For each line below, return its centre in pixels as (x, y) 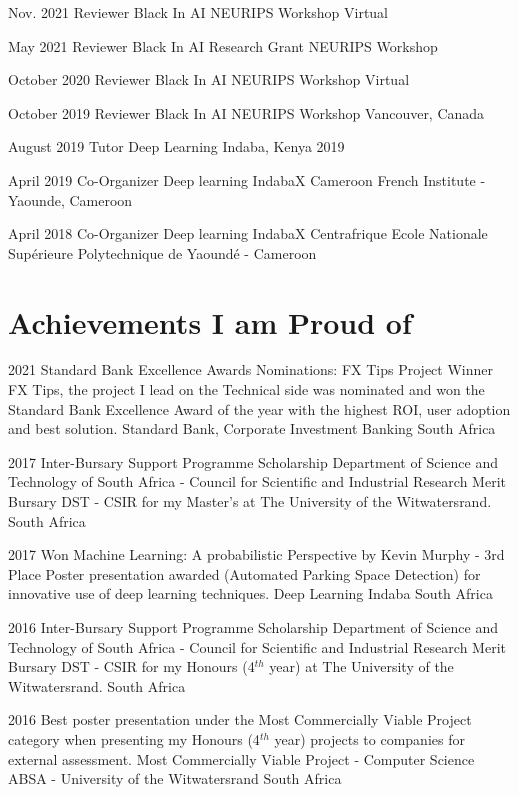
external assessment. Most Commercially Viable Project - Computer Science (241, 758)
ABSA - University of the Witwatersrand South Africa (175, 778)
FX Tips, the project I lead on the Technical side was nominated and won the (246, 389)
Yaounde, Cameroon (70, 199)
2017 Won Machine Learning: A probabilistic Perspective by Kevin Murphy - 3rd (256, 554)
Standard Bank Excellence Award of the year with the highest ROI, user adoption (259, 408)
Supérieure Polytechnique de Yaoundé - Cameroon (162, 252)
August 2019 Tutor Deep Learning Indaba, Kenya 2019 (176, 146)
